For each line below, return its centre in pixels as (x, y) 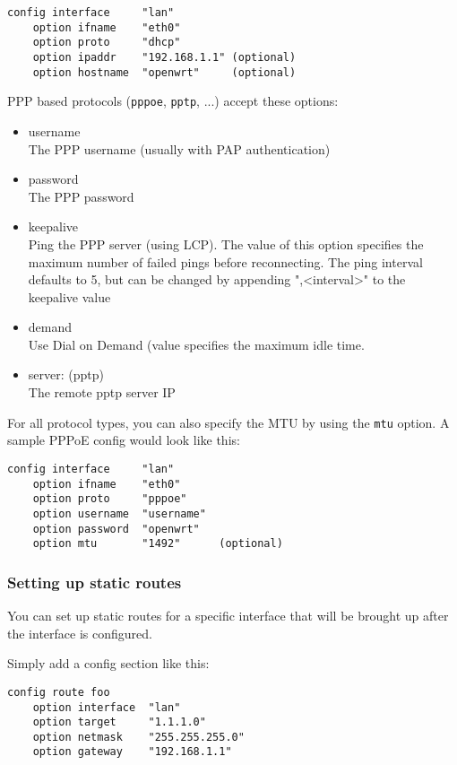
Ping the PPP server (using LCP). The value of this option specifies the (226, 243)
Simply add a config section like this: (108, 663)
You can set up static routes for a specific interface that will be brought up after (228, 616)
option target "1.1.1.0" (119, 722)
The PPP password (81, 196)
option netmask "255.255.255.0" (138, 737)
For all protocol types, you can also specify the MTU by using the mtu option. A (228, 422)
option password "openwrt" (116, 529)
